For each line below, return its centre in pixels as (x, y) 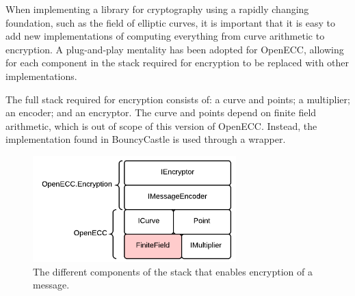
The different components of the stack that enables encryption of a (173, 271)
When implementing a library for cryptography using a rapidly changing (157, 9)
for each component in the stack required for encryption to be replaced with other (177, 63)
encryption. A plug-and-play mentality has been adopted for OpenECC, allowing (175, 49)
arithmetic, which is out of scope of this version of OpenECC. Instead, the (161, 125)
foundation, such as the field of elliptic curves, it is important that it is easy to (170, 22)
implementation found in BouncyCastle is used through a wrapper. (146, 139)
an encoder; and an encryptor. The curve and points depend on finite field (161, 112)
